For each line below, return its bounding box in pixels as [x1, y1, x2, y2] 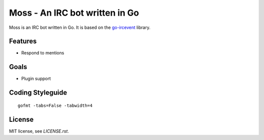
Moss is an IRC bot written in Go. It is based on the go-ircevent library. [9, 24, 151, 30]
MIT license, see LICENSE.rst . [9, 128, 69, 134]
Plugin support [21, 76, 51, 82]
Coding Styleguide [9, 89, 67, 97]
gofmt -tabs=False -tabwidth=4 [18, 103, 93, 108]
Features [9, 37, 37, 46]
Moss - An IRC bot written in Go [9, 7, 139, 18]
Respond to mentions [21, 50, 65, 56]
